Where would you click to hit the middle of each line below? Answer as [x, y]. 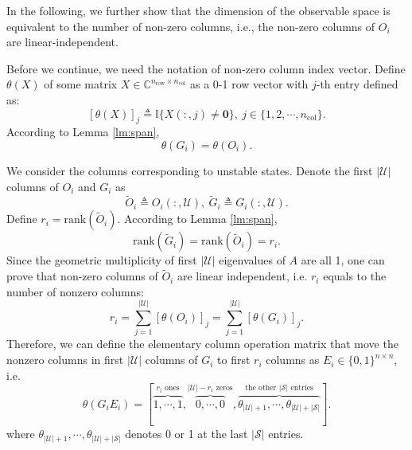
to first [234, 360]
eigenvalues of [252, 260]
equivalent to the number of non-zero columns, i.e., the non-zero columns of [191, 26]
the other [261, 387]
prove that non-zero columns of [82, 276]
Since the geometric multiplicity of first [102, 260]
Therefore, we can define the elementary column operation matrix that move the [202, 344]
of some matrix [81, 84]
